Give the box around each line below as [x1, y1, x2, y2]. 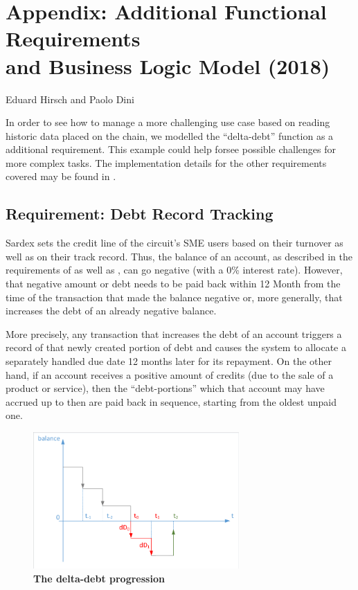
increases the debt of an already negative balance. [6, 303, 217, 318]
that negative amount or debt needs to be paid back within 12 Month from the [6, 276, 341, 291]
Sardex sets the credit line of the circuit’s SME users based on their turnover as [6, 235, 343, 250]
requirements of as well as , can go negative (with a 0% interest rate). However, [6, 262, 343, 277]
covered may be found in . [6, 169, 116, 184]
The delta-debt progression [33, 571, 165, 585]
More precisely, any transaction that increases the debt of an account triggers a [6, 326, 342, 341]
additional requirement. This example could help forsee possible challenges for [6, 142, 336, 157]
